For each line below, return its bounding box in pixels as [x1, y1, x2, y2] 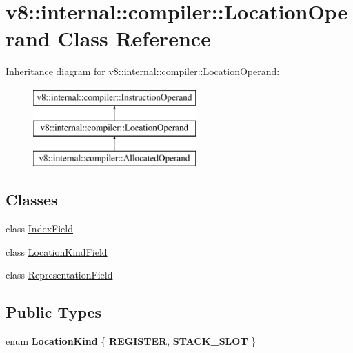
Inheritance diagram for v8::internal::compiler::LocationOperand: [6, 64, 280, 79]
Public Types [6, 301, 102, 323]
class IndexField [6, 221, 73, 236]
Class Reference [57, 24, 211, 52]
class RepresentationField [6, 268, 113, 282]
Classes [6, 189, 58, 210]
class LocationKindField [6, 244, 108, 259]
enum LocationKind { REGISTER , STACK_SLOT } [6, 334, 256, 348]
